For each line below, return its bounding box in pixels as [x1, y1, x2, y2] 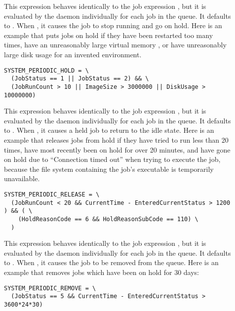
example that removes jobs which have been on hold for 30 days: [4, 267, 199, 277]
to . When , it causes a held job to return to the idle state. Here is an [4, 125, 214, 135]
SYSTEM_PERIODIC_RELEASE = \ [4, 191, 100, 198]
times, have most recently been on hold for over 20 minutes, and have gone [4, 144, 231, 155]
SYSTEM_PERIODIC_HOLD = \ [4, 67, 89, 74]
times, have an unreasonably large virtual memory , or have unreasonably [4, 39, 227, 50]
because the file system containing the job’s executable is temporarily [4, 163, 214, 174]
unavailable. [4, 173, 40, 184]
